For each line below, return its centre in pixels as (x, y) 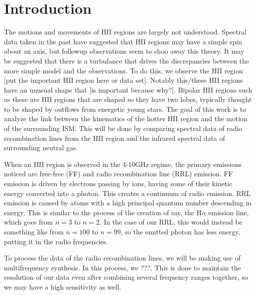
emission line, (229, 212)
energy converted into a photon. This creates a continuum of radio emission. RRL (128, 193)
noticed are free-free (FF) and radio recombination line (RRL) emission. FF (119, 174)
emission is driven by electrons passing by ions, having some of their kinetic (118, 183)
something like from (34, 231)
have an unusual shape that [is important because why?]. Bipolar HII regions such (128, 89)
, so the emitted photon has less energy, (180, 231)
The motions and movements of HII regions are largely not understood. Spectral (125, 32)
